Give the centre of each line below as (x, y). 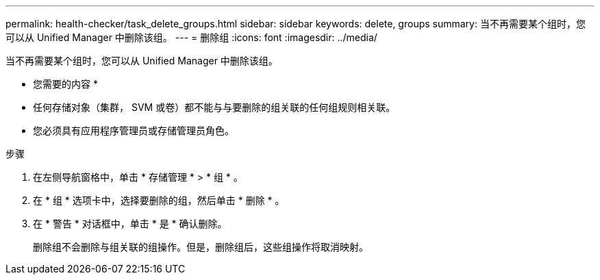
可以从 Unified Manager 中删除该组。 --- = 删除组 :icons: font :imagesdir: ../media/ (191, 37)
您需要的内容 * (65, 84)
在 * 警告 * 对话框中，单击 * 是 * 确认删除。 (130, 224)
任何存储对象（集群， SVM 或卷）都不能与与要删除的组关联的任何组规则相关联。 (214, 107)
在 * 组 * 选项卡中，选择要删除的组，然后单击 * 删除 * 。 (159, 200)
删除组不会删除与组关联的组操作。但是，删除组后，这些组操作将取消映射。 (201, 247)
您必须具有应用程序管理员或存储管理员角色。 (134, 130)
